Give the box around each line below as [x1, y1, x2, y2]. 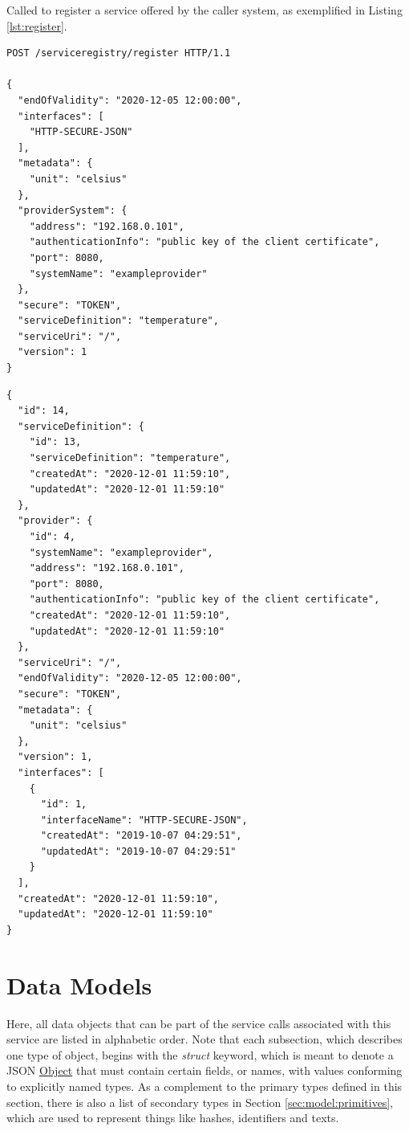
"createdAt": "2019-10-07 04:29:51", [40, 830, 242, 842]
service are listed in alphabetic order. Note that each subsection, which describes [6, 1031, 403, 1047]
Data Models [6, 968, 152, 1001]
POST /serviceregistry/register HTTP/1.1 [6, 47, 231, 59]
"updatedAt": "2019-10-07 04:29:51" [40, 845, 237, 857]
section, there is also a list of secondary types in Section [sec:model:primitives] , [6, 1093, 394, 1110]
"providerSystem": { [18, 205, 128, 217]
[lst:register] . [6, 17, 67, 34]
